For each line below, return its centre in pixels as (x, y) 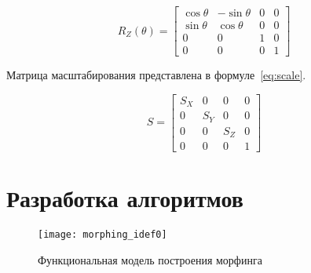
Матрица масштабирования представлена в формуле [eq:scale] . (156, 75)
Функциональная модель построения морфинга (150, 260)
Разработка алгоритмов (125, 198)
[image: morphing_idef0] (102, 235)
